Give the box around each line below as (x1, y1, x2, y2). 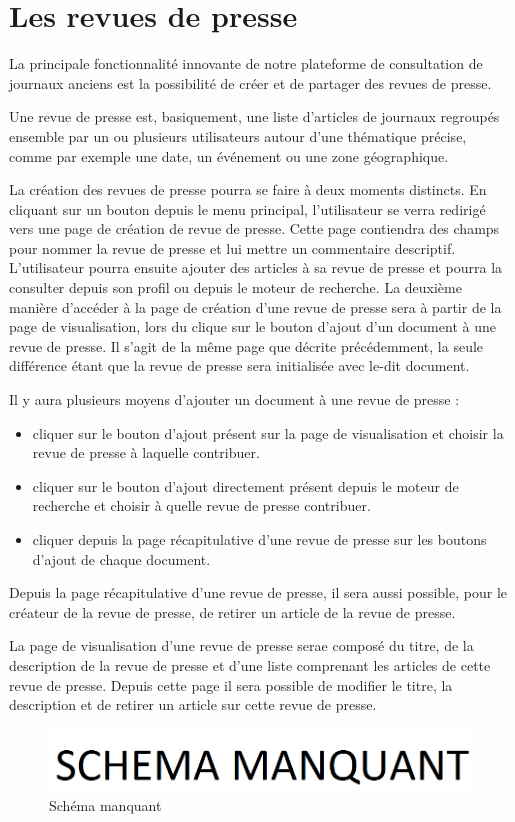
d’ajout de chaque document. (32, 548, 211, 569)
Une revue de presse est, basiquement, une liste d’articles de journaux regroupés (9, 106, 500, 127)
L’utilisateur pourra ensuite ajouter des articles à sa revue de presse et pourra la (9, 257, 503, 278)
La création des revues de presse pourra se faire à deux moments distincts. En (9, 179, 487, 200)
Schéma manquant (49, 794, 162, 815)
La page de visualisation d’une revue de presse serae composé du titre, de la (9, 635, 474, 656)
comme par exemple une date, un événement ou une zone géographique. (9, 145, 449, 166)
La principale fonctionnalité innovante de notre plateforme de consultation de (9, 53, 483, 74)
